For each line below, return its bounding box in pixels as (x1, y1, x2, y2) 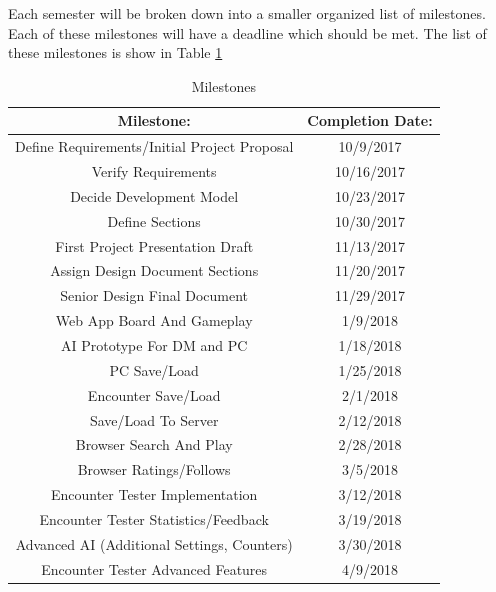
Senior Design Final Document (60, 285, 249, 306)
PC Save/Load (109, 359, 199, 380)
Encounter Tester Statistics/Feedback (39, 508, 269, 529)
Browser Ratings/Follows (77, 459, 231, 480)
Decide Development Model (70, 185, 239, 206)
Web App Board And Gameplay (55, 310, 253, 331)
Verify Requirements (91, 161, 217, 182)
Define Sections (107, 210, 201, 231)
